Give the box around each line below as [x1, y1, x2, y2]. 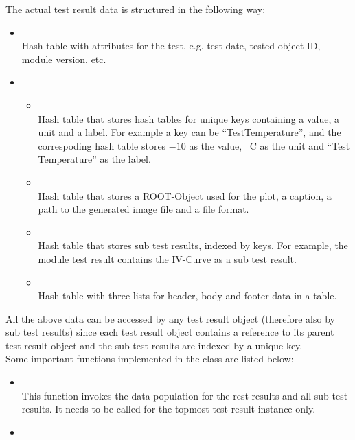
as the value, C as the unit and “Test [189, 138, 350, 152]
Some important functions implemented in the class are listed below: [5, 351, 294, 366]
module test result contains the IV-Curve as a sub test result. [38, 251, 297, 266]
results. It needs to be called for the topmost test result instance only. [21, 402, 316, 416]
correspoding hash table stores [38, 138, 166, 152]
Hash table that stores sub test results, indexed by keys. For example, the [38, 238, 348, 253]
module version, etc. [21, 51, 106, 66]
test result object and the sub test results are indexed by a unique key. [5, 338, 303, 352]
